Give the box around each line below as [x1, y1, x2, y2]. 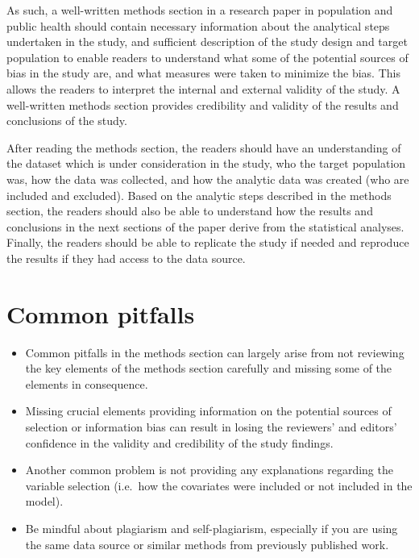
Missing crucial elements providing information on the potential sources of [25, 402, 392, 419]
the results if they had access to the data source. [6, 249, 246, 266]
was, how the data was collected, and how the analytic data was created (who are [6, 170, 409, 187]
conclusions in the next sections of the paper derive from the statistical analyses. [6, 218, 404, 235]
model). [25, 493, 64, 510]
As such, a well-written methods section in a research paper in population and [6, 2, 393, 18]
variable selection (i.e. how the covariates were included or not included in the [25, 477, 413, 493]
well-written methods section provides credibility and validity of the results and [6, 96, 399, 113]
